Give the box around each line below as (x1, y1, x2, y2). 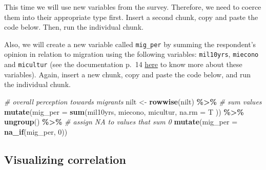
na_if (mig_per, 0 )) (4, 126, 68, 137)
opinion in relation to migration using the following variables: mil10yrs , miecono (4, 49, 259, 59)
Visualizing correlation (4, 151, 126, 167)
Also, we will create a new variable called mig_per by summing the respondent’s (4, 38, 256, 49)
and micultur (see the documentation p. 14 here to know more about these (4, 59, 242, 70)
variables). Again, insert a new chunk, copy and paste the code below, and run (4, 69, 251, 79)
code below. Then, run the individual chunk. (4, 22, 144, 32)
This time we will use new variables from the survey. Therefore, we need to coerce (4, 2, 261, 12)
